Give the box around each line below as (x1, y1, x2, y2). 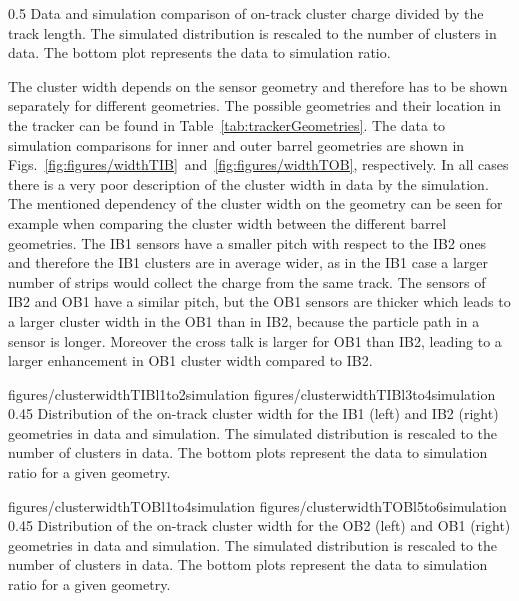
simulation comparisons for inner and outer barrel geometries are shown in (8, 134, 465, 155)
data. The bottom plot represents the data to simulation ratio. (8, 42, 391, 63)
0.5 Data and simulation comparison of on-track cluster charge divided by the (8, 3, 484, 23)
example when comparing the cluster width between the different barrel (8, 212, 447, 233)
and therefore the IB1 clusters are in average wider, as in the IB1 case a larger (8, 252, 489, 273)
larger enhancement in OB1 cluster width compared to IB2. (8, 350, 373, 371)
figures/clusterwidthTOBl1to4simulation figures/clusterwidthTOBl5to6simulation (8, 495, 507, 516)
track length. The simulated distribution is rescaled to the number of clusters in (8, 22, 497, 43)
